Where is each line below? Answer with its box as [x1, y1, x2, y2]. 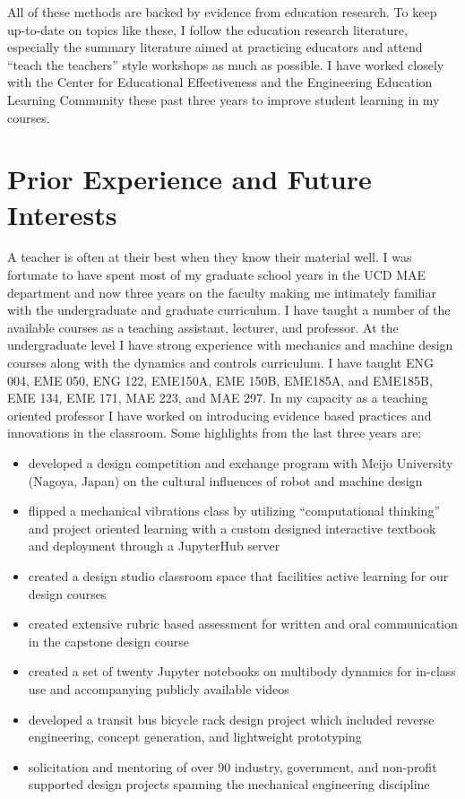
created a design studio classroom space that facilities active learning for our [28, 566, 449, 585]
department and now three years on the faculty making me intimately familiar [7, 282, 436, 301]
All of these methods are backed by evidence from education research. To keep [7, 3, 437, 21]
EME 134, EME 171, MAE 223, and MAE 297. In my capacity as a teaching [7, 388, 428, 407]
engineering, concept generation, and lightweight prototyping [28, 727, 362, 746]
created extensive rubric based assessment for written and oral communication [28, 614, 458, 633]
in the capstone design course [28, 631, 189, 650]
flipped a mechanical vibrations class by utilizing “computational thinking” [28, 501, 441, 520]
